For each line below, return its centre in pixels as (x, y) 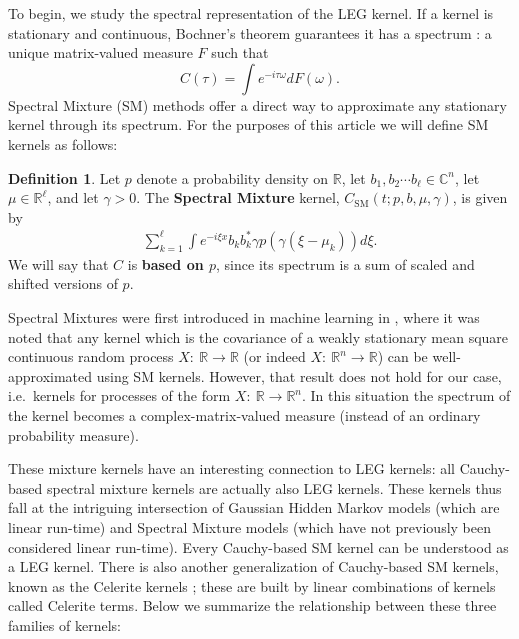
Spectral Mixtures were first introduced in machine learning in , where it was (244, 317)
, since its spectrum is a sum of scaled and (345, 263)
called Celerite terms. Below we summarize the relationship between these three (252, 605)
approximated (50, 375)
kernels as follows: (63, 143)
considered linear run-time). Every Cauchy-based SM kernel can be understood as (258, 546)
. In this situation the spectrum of (406, 395)
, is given (480, 197)
